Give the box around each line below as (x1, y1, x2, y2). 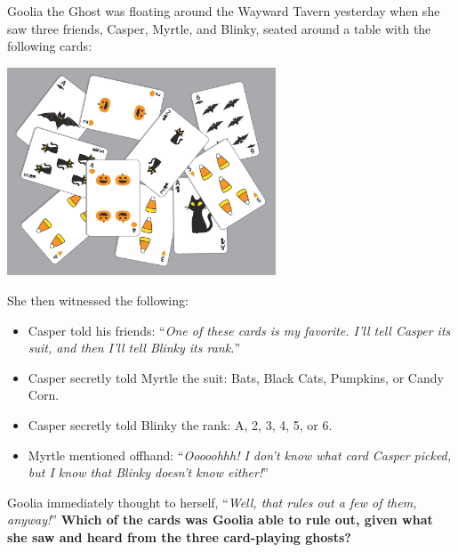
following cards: (7, 37, 92, 55)
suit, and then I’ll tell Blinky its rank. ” (28, 338, 241, 357)
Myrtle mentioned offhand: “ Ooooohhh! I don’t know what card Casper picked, (28, 445, 452, 464)
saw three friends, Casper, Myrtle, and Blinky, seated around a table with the (7, 19, 431, 37)
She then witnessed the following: (7, 290, 189, 309)
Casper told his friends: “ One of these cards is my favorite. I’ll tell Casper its (28, 321, 451, 339)
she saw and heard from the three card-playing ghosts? (7, 527, 351, 546)
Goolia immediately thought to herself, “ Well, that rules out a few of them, (7, 492, 417, 511)
